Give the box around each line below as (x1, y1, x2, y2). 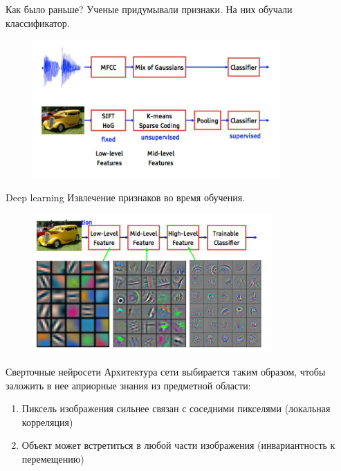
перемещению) (21, 451, 84, 465)
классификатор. (6, 15, 70, 30)
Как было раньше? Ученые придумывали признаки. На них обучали (6, 2, 293, 16)
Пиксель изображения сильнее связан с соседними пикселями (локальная (21, 401, 331, 416)
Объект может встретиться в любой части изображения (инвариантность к (21, 438, 335, 452)
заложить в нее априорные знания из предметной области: (6, 378, 251, 392)
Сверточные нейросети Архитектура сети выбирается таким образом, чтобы (6, 364, 326, 378)
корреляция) (21, 414, 73, 429)
